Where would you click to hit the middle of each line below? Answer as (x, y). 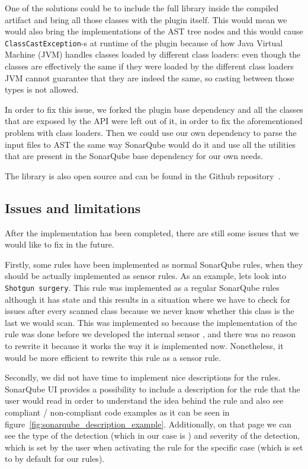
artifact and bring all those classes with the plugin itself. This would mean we (146, 19)
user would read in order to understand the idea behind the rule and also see (144, 400)
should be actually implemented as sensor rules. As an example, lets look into (146, 276)
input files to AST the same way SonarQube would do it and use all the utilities (150, 144)
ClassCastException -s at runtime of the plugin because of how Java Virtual (144, 42)
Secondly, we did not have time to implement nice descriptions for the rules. (143, 377)
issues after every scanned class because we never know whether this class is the (150, 311)
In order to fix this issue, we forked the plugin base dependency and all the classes (154, 109)
